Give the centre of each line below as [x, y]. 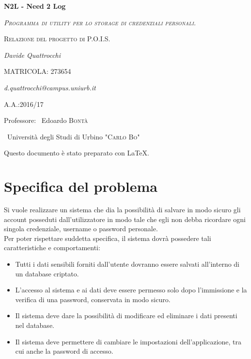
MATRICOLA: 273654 [38, 71]
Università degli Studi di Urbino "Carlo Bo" [73, 136]
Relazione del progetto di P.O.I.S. [57, 39]
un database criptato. [47, 273]
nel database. [35, 325]
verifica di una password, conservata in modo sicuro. [93, 299]
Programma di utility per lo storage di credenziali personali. [100, 22]
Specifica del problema [81, 186]
